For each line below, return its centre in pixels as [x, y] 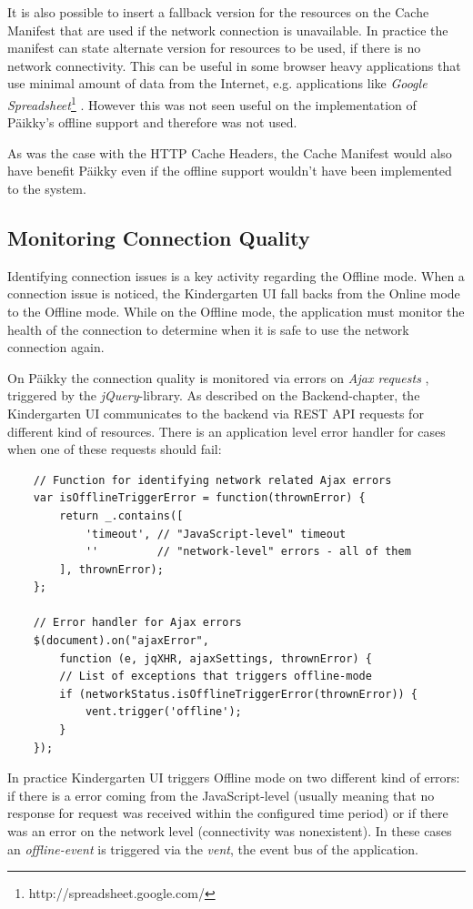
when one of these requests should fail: [115, 449]
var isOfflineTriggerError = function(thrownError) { [199, 498]
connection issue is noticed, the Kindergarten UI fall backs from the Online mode [234, 293]
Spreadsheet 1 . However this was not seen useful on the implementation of [212, 103]
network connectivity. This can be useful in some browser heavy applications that [234, 65]
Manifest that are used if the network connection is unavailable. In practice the [228, 30]
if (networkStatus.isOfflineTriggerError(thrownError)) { [239, 694]
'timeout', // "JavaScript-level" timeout [216, 534]
